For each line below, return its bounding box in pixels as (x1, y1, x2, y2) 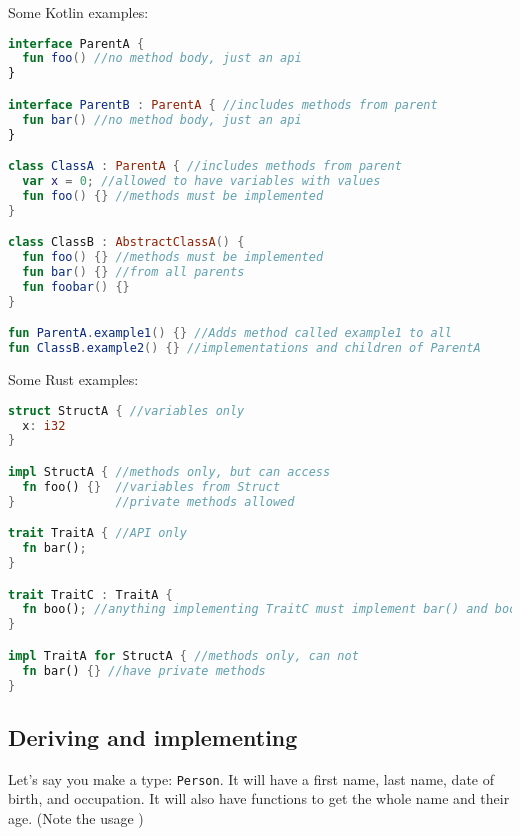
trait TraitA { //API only (8, 526, 188, 541)
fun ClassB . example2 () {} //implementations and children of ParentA (8, 341, 481, 356)
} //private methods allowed (8, 494, 295, 509)
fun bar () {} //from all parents (22, 265, 245, 280)
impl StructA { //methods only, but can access (8, 464, 331, 479)
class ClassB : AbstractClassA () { (8, 235, 245, 250)
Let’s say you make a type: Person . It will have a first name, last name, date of (8, 768, 494, 789)
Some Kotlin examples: (8, 2, 149, 22)
